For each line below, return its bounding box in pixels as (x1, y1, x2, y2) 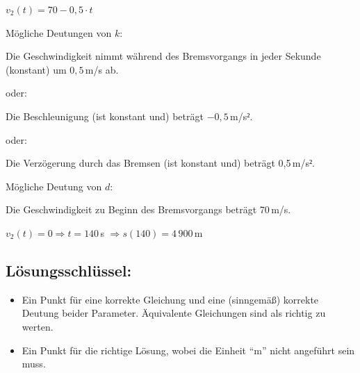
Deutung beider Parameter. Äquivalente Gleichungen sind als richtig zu (22, 306, 326, 320)
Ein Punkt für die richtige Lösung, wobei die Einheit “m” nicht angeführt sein (22, 342, 355, 357)
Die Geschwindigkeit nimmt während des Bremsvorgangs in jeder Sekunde (6, 49, 321, 63)
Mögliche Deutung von (6, 179, 102, 193)
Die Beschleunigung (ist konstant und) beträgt (6, 108, 204, 123)
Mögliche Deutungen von (6, 25, 112, 40)
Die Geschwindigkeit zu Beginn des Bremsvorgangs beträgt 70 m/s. (6, 202, 291, 217)
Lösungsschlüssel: (6, 259, 132, 281)
